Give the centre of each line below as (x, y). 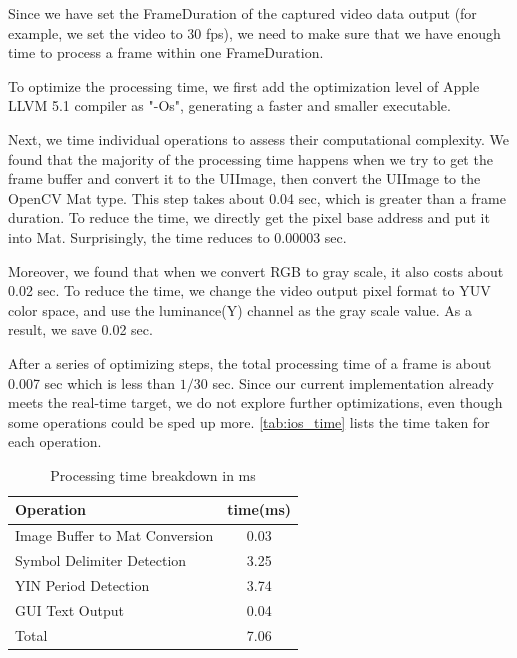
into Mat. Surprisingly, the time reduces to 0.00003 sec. (177, 236)
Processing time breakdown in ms (153, 474)
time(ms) (259, 509)
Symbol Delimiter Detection (101, 560)
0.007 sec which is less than (92, 382)
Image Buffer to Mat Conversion (114, 535)
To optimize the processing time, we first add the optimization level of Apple (244, 85)
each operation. (55, 441)
